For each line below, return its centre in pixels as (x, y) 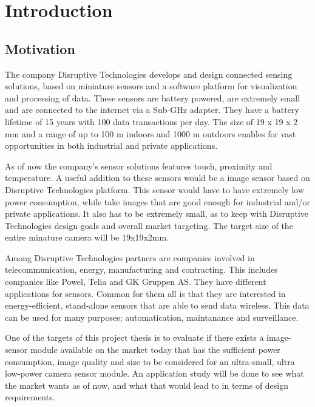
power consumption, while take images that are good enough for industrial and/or (157, 201)
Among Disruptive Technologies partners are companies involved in (130, 257)
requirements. (30, 397)
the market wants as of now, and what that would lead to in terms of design (147, 385)
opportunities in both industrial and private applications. (111, 145)
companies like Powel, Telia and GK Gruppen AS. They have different (136, 282)
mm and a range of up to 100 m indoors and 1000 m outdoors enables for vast (151, 133)
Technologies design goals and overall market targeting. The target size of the (149, 225)
